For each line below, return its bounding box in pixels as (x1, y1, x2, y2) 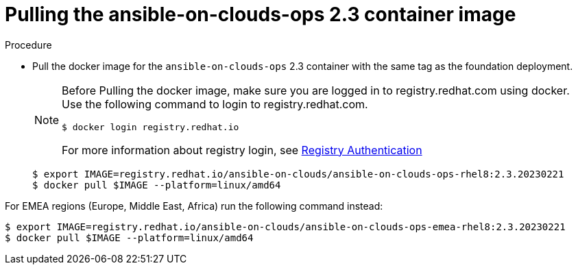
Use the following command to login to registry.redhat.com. (62, 97, 368, 111)
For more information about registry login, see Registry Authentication (62, 143, 422, 157)
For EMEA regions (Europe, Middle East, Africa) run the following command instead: (5, 199, 383, 212)
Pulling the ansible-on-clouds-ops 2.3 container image (5, 3, 516, 26)
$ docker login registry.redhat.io (62, 121, 239, 132)
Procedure (5, 38, 52, 51)
